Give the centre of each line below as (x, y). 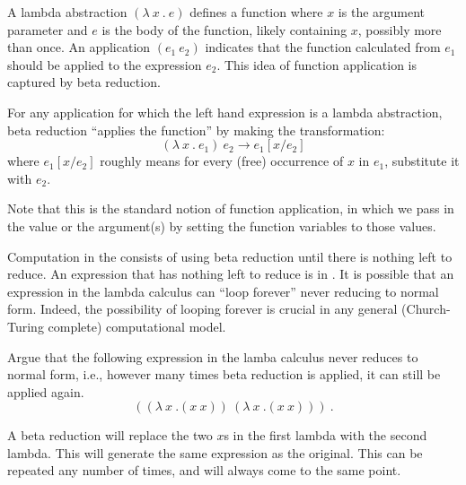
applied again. (46, 391)
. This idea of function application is (317, 64)
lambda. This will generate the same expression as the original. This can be (215, 452)
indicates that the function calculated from (323, 47)
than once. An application (79, 47)
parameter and (48, 29)
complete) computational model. (137, 326)
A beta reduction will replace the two (110, 435)
